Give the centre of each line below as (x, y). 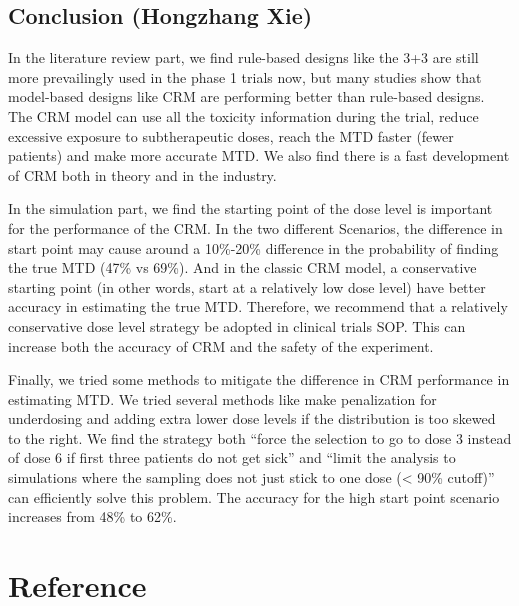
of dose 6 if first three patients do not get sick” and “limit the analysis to (232, 457)
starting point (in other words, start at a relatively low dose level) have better (247, 286)
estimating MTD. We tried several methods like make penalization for (222, 398)
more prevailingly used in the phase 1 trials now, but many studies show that (245, 76)
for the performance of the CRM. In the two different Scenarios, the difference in (255, 227)
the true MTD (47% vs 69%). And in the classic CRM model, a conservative (242, 267)
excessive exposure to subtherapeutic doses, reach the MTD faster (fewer (231, 135)
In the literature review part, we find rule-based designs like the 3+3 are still (243, 57)
